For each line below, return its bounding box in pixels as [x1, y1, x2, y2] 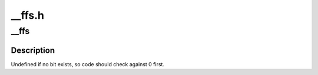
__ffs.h [11, 9, 44, 22]
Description [11, 45, 55, 55]
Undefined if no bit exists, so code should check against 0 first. [11, 60, 165, 67]
